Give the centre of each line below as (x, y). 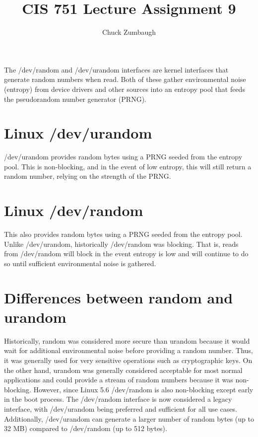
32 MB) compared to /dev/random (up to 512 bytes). (86, 428)
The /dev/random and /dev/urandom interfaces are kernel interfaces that (116, 69)
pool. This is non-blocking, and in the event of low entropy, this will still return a (128, 166)
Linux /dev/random (74, 210)
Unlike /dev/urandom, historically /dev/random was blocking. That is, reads (121, 244)
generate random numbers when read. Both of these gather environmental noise (125, 79)
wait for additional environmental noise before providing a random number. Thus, (129, 350)
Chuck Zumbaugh (129, 32)
